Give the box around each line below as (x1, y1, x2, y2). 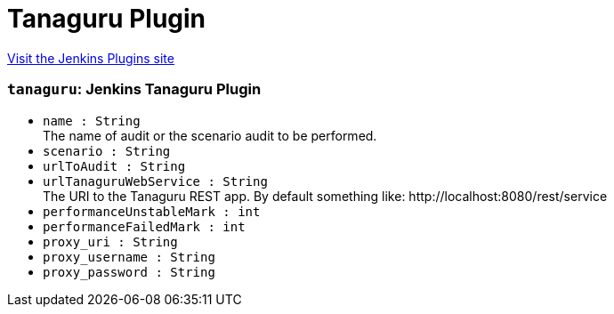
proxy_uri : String (43, 234, 178, 249)
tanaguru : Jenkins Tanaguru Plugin (7, 80, 262, 99)
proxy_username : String (43, 249, 215, 264)
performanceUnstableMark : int (43, 204, 261, 219)
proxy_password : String (43, 264, 215, 279)
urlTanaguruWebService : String (43, 173, 268, 189)
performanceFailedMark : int (43, 219, 246, 234)
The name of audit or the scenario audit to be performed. (43, 127, 377, 143)
